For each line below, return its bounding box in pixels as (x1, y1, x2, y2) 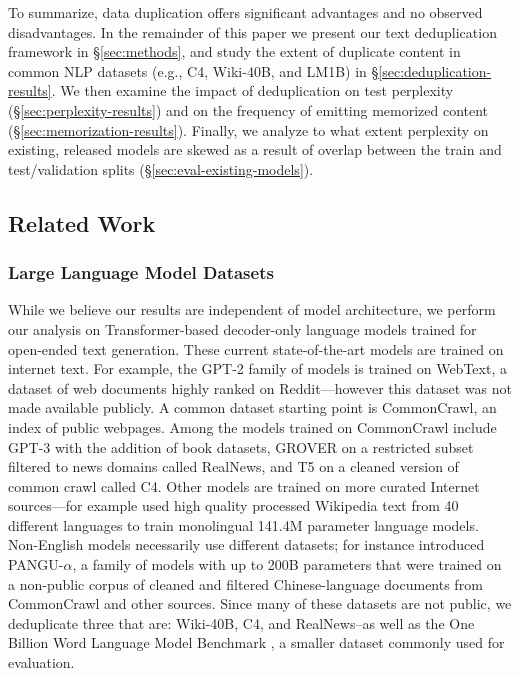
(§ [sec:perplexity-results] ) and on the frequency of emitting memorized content (8, 99, 489, 120)
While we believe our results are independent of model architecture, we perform (8, 299, 496, 320)
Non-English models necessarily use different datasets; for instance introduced (8, 534, 485, 555)
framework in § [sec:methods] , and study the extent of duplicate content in (8, 41, 461, 62)
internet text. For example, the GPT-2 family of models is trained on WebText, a (8, 358, 507, 379)
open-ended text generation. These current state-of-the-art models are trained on (8, 338, 504, 359)
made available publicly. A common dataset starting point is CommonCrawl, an (8, 397, 497, 418)
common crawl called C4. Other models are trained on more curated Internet (8, 475, 480, 496)
